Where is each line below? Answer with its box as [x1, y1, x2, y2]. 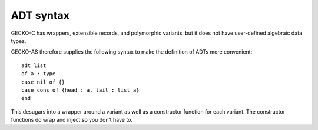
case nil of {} [21, 78, 65, 85]
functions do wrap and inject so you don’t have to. [11, 116, 132, 124]
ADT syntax [11, 9, 70, 22]
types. [11, 37, 26, 44]
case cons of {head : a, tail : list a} [21, 86, 140, 94]
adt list [21, 62, 47, 69]
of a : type [21, 71, 56, 77]
